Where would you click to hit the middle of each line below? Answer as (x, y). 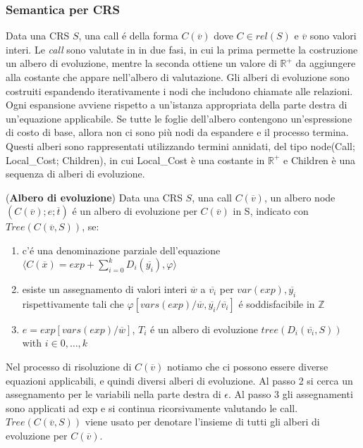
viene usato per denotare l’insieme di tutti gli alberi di (202, 422)
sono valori (333, 36)
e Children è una (320, 160)
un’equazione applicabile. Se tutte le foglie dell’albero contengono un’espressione (179, 118)
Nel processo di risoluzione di (69, 367)
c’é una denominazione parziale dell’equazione (121, 250)
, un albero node (300, 197)
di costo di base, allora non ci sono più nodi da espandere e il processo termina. (177, 132)
